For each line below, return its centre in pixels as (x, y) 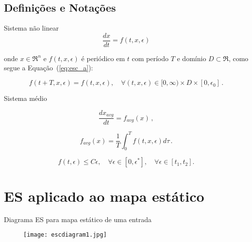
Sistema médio (25, 98)
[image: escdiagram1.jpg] (65, 235)
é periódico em (103, 58)
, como (238, 58)
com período (150, 58)
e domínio (192, 58)
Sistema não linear (31, 28)
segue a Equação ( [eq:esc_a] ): (49, 68)
